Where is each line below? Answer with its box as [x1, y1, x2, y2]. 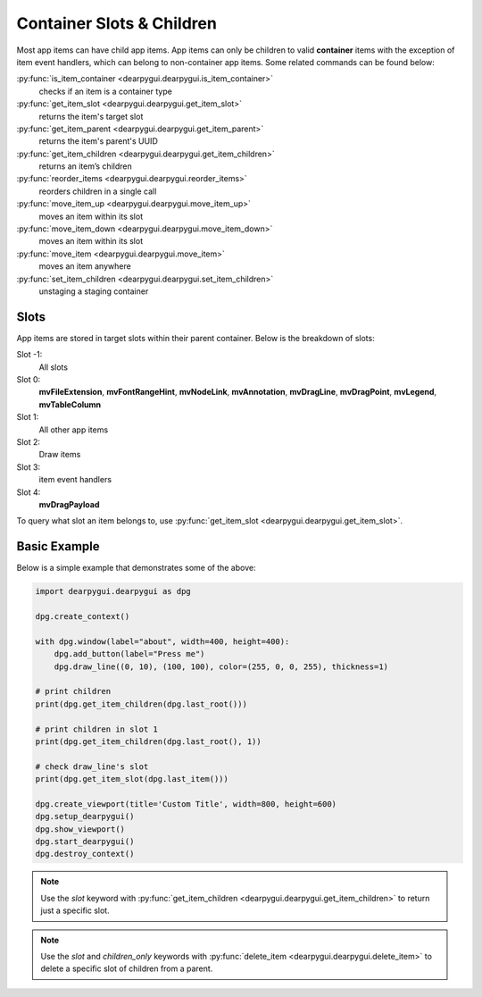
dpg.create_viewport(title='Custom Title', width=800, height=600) [35, 799, 337, 808]
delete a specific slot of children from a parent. [40, 963, 213, 974]
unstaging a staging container [38, 286, 149, 297]
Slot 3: [16, 461, 40, 473]
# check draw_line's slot [35, 761, 149, 772]
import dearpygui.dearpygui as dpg [35, 586, 191, 597]
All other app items [38, 424, 109, 435]
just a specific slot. [40, 905, 111, 916]
